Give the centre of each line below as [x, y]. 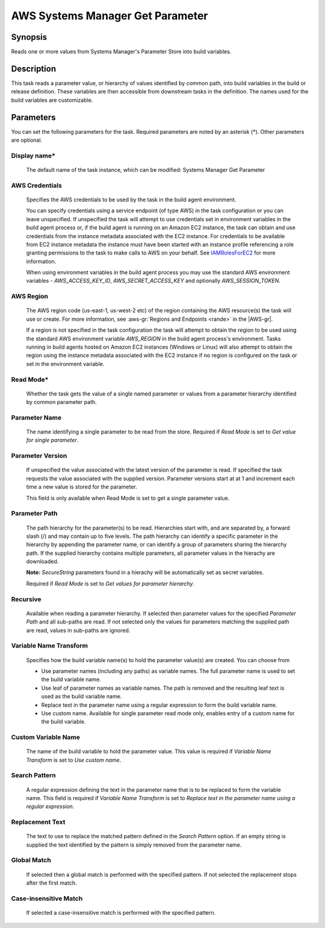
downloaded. [42, 561]
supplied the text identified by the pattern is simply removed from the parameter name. [134, 845]
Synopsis [29, 37]
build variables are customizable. [52, 100]
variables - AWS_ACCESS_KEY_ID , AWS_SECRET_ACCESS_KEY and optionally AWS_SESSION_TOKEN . [153, 281]
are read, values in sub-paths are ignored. [78, 630]
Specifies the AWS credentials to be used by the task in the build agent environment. [131, 200]
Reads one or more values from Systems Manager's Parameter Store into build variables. [121, 52]
